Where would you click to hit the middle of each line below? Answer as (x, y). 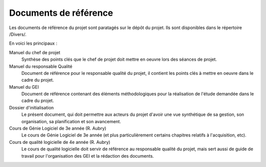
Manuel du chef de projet (35, 52)
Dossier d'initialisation (32, 107)
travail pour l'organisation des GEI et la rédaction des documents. (88, 156)
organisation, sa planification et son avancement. (71, 121)
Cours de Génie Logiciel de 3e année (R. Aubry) (58, 129)
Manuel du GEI (24, 87)
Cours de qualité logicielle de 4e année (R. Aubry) (60, 142)
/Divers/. (18, 34)
